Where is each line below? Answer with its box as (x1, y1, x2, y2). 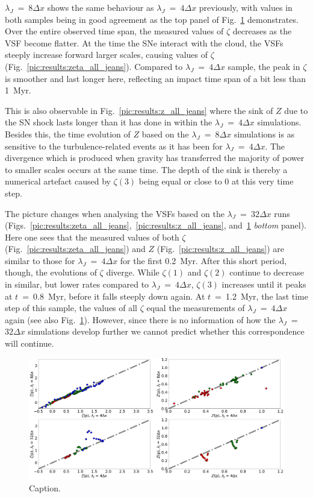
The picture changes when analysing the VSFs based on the (5, 207, 225, 219)
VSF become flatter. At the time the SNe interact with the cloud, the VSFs (5, 36, 284, 49)
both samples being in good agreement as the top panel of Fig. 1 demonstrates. (5, 13, 299, 25)
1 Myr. (5, 84, 31, 96)
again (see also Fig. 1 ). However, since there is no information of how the (5, 313, 276, 326)
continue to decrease (229, 266, 304, 279)
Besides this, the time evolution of (5, 127, 131, 140)
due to (284, 104, 308, 116)
